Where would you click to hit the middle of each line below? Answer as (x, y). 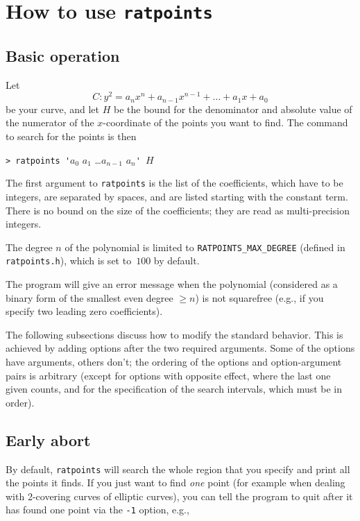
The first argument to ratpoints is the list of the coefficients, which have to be (174, 183)
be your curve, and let (53, 109)
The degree (29, 247)
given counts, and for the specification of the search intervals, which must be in (174, 389)
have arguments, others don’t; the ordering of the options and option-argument (174, 361)
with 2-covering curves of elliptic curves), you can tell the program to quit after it (179, 496)
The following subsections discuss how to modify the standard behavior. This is (174, 334)
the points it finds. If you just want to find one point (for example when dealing (175, 482)
